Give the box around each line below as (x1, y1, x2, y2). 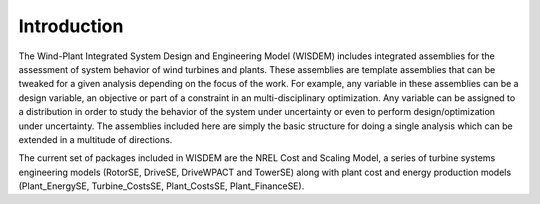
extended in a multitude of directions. (18, 133, 173, 145)
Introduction (18, 15, 124, 37)
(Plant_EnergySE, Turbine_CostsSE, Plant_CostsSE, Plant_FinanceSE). (18, 180, 305, 192)
